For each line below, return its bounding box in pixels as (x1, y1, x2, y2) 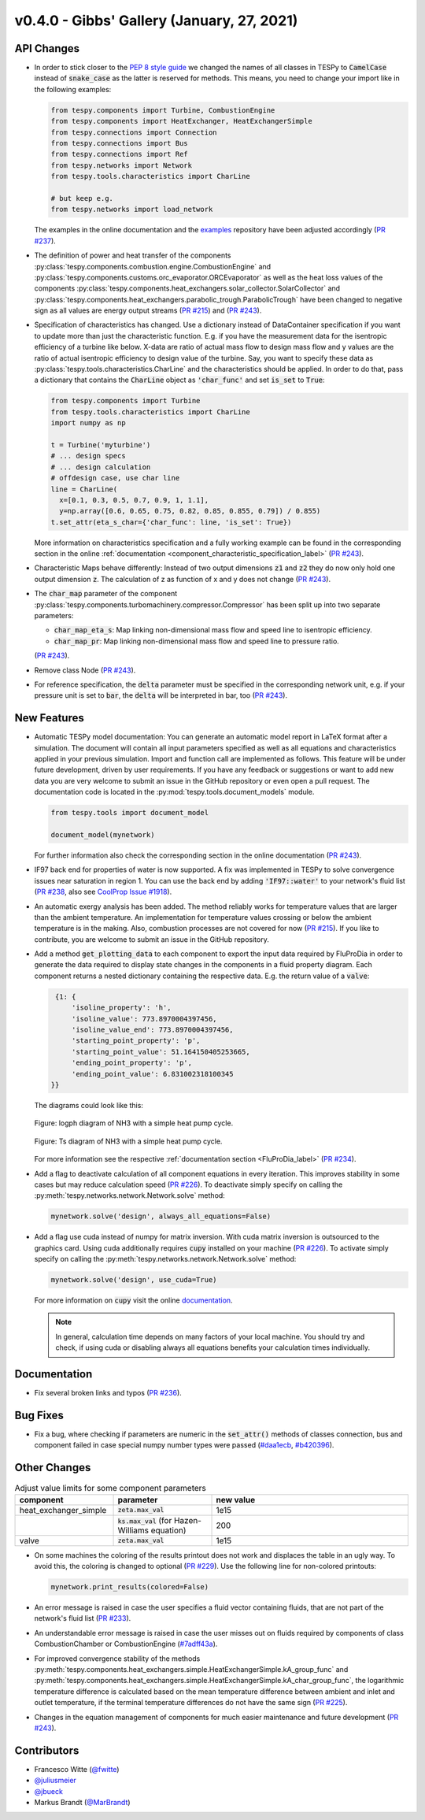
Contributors (14, 1744, 79, 1757)
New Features (14, 711, 84, 725)
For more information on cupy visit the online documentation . (34, 1295, 233, 1305)
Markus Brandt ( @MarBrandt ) (34, 1798, 131, 1807)
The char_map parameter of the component (34, 589, 178, 599)
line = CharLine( (50, 484, 118, 494)
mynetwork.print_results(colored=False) (50, 1583, 209, 1592)
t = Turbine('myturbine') (50, 440, 151, 449)
